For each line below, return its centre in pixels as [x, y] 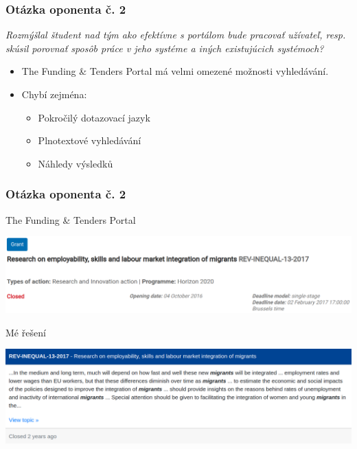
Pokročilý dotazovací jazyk [94, 117]
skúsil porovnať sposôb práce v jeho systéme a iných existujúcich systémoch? [165, 48]
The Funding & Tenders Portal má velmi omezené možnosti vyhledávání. [175, 71]
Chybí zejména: [54, 94]
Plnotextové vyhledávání [90, 140]
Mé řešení [26, 332]
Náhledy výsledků [76, 163]
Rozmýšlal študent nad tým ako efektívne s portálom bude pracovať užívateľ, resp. [176, 35]
